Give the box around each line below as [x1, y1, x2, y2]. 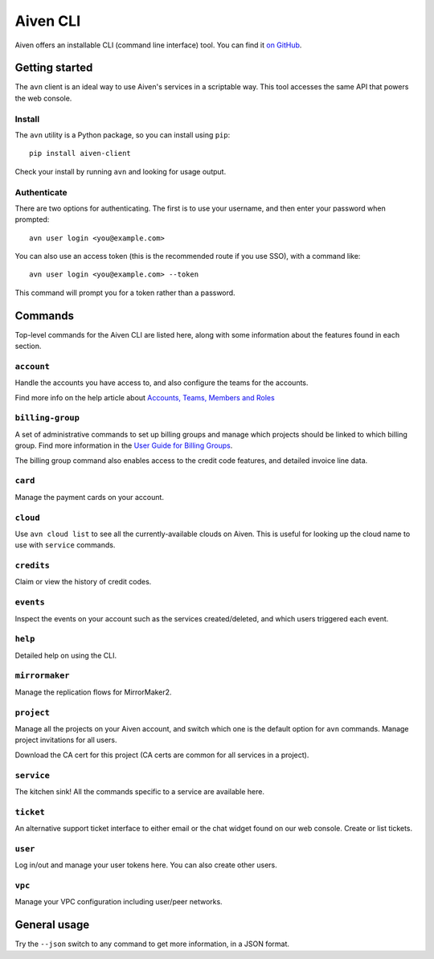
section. [14, 342, 42, 351]
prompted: [14, 215, 50, 224]
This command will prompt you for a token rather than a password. [14, 288, 236, 297]
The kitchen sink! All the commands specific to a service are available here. [14, 786, 265, 796]
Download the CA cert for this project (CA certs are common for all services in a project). [14, 750, 309, 760]
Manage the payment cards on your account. [14, 492, 165, 502]
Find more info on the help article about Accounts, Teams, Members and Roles [14, 392, 275, 402]
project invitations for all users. [14, 736, 117, 745]
